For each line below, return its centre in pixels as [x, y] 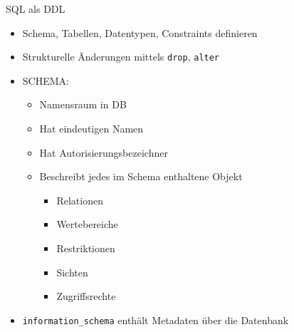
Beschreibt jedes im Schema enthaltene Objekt [141, 176]
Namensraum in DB [83, 104]
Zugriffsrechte [86, 296]
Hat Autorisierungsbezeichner [104, 152]
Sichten [72, 272]
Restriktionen [86, 248]
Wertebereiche [87, 224]
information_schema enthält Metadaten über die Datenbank [156, 320]
